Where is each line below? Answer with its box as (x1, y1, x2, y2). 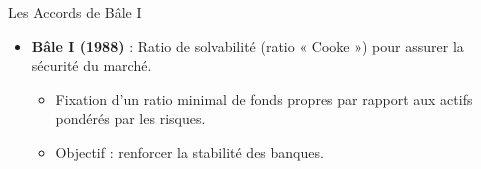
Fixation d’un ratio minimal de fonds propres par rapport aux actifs (55, 88, 473, 109)
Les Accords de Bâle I (8, 2, 142, 22)
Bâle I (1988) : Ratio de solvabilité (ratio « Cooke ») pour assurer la (31, 35, 464, 56)
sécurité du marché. (31, 55, 152, 76)
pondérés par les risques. (55, 108, 206, 129)
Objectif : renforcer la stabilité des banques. (55, 141, 324, 162)
